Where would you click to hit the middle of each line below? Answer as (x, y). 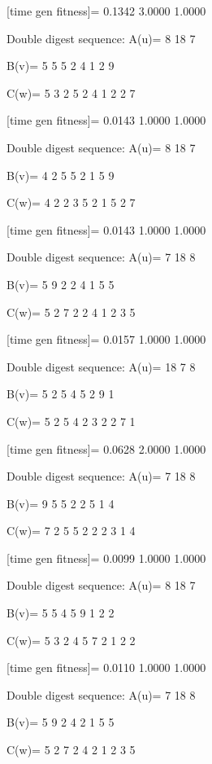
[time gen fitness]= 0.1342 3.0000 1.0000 (106, 11)
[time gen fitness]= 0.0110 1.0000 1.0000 (106, 667)
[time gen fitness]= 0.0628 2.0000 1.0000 (106, 448)
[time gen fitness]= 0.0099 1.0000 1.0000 (106, 558)
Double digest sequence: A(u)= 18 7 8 (101, 366)
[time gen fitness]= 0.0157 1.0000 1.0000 (106, 339)
